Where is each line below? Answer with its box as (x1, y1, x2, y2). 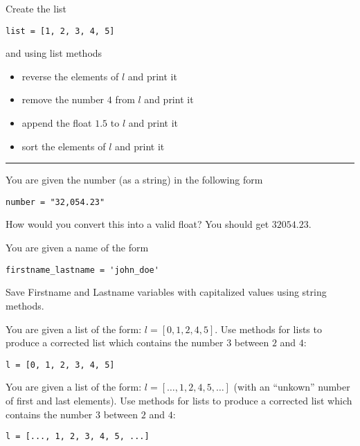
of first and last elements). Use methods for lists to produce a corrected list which (6, 393, 352, 407)
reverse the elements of (21, 69, 119, 83)
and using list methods (6, 46, 102, 60)
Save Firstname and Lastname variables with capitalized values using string (6, 285, 327, 299)
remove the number (21, 92, 105, 107)
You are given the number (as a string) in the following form (6, 172, 263, 187)
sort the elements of (21, 139, 106, 153)
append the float (21, 116, 92, 130)
